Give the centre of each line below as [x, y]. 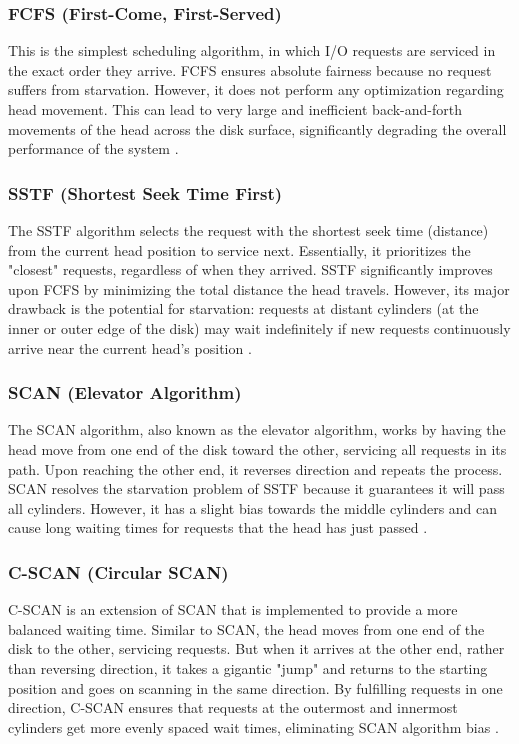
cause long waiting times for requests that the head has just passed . [218, 527]
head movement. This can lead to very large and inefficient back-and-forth [235, 109]
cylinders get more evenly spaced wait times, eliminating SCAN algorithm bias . [253, 726]
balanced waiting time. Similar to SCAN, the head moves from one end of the [246, 628]
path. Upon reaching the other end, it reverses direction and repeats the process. [255, 468]
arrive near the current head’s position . [130, 347]
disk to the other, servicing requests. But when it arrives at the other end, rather [256, 648]
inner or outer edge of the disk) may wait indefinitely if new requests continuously [259, 327]
